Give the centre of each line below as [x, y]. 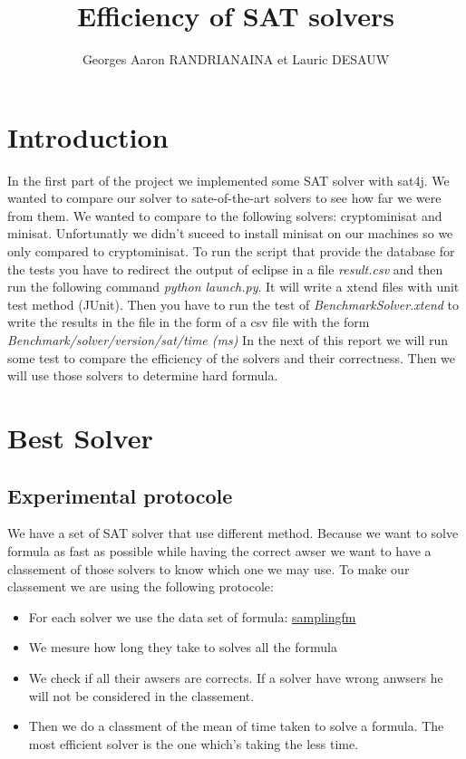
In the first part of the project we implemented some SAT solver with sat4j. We [228, 180]
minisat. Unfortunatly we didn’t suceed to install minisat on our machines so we [230, 233]
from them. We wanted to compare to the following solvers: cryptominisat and [225, 215]
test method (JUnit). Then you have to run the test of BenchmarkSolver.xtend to [233, 304]
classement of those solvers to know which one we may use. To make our [209, 568]
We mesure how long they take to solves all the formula [183, 647]
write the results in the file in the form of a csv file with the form [189, 322]
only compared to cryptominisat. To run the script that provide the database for [231, 251]
